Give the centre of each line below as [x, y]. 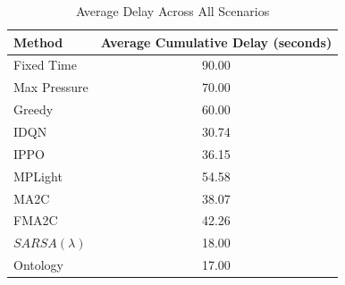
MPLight [38, 176]
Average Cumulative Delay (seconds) [216, 42]
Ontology [39, 265]
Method [38, 42]
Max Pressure [51, 87]
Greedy [34, 109]
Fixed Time [45, 65]
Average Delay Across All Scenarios [172, 11]
